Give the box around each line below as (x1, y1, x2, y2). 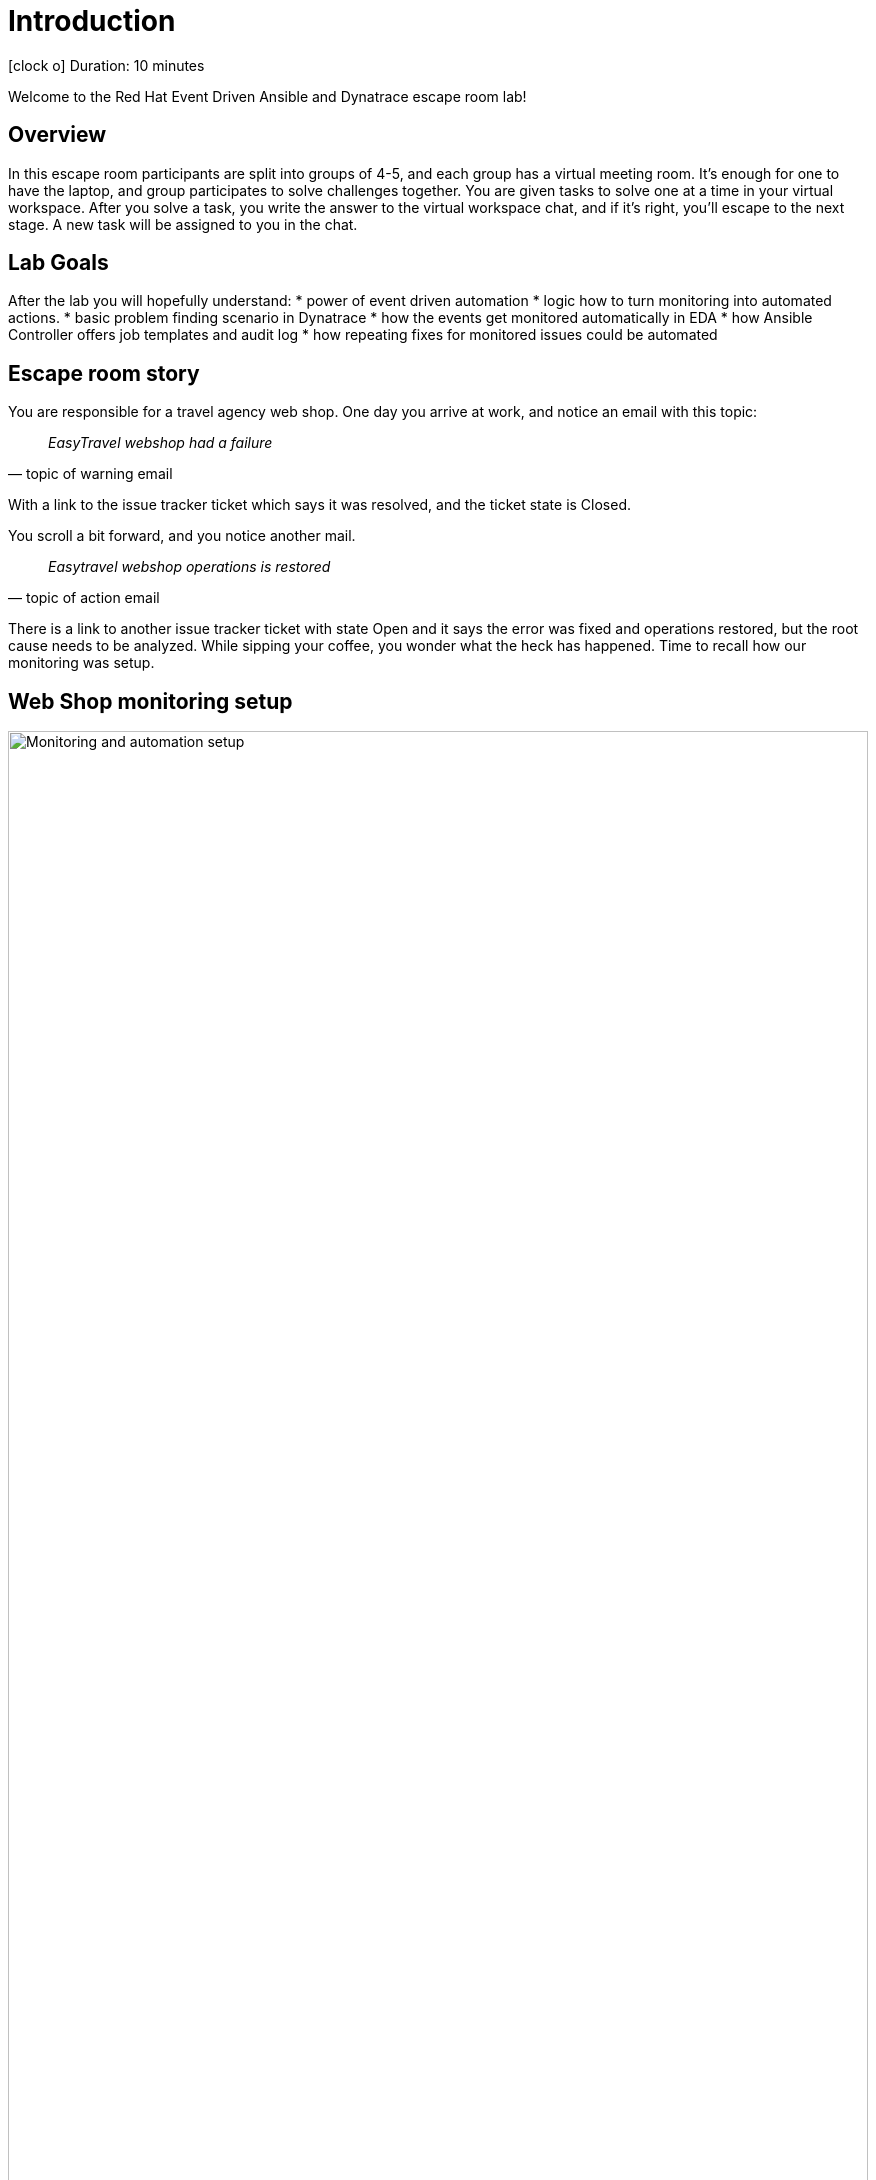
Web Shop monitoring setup (8, 688, 293, 714)
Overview (8, 122, 107, 148)
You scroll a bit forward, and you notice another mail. (8, 527, 356, 545)
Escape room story (8, 360, 200, 386)
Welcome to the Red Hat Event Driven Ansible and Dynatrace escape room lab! (8, 87, 527, 105)
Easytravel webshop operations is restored (48, 558, 331, 576)
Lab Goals (8, 250, 109, 276)
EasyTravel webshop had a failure (48, 434, 273, 452)
